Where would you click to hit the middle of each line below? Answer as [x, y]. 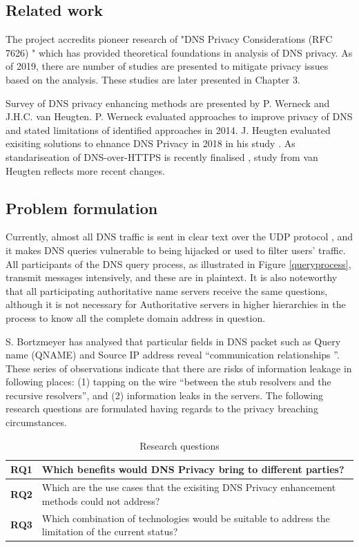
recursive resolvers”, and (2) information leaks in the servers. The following [164, 395]
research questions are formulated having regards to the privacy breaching [162, 409]
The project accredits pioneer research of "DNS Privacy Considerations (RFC [169, 39]
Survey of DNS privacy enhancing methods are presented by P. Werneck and [168, 103]
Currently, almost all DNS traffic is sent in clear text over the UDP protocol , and [179, 237]
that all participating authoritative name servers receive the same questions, [167, 290]
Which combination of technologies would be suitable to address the [186, 518]
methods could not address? [101, 500]
